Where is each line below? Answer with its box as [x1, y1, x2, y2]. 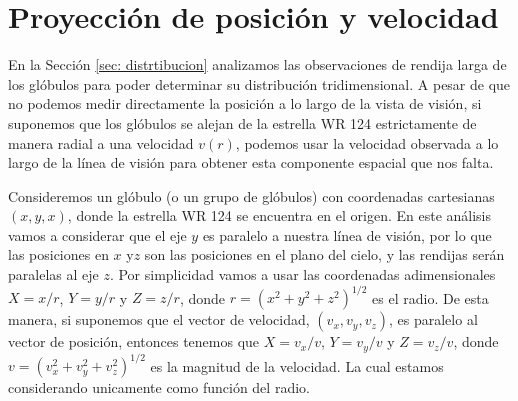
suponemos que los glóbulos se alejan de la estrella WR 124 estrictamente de [8, 112, 477, 133]
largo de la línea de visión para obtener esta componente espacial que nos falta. [8, 152, 494, 173]
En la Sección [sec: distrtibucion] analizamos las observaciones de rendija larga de [8, 54, 507, 75]
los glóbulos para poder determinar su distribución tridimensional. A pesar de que [8, 73, 511, 94]
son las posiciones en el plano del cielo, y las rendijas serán [144, 244, 505, 265]
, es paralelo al [389, 309, 478, 330]
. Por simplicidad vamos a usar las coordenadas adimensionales [109, 264, 496, 285]
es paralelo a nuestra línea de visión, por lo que [202, 224, 492, 245]
